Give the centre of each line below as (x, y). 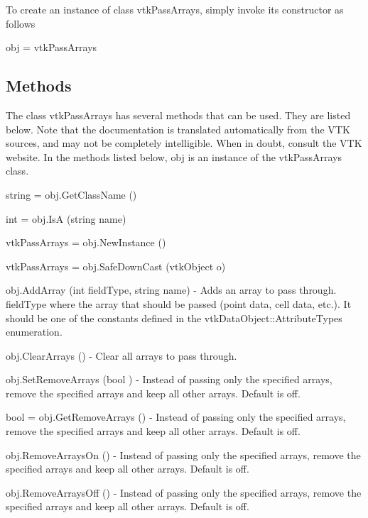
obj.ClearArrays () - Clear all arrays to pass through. (121, 355)
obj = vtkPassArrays (52, 47)
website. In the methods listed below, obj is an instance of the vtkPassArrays (174, 156)
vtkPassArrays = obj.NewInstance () (86, 242)
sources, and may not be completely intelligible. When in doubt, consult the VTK (184, 143)
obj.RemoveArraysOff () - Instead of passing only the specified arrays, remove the (184, 492)
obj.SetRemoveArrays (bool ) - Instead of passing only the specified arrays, (169, 379)
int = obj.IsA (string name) (66, 218)
